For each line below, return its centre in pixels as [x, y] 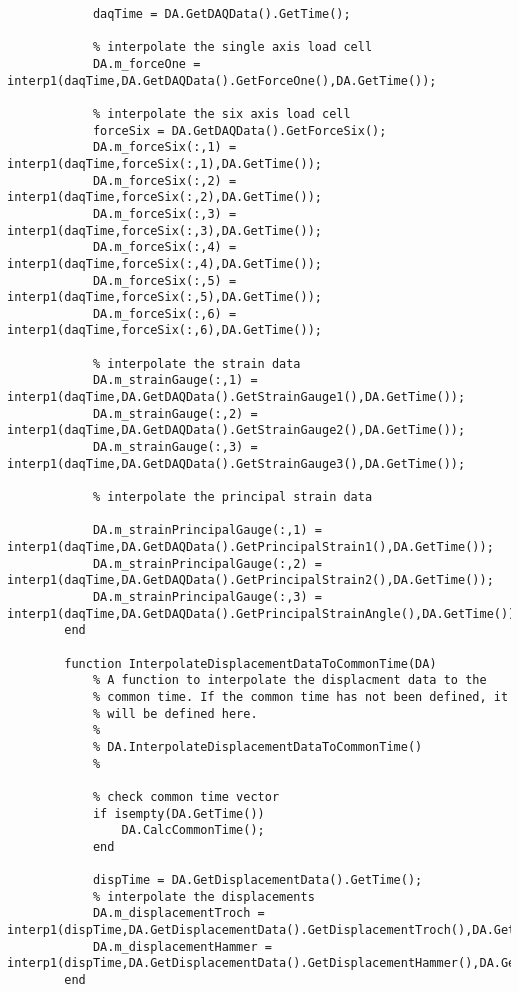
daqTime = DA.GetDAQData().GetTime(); [221, 14]
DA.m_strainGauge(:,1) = [175, 380]
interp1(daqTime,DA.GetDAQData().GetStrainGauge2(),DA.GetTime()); [236, 430]
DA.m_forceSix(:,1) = [164, 147]
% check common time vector [186, 796]
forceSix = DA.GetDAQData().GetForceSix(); [239, 130]
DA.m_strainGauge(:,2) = [175, 413]
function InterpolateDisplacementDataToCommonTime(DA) [250, 663]
